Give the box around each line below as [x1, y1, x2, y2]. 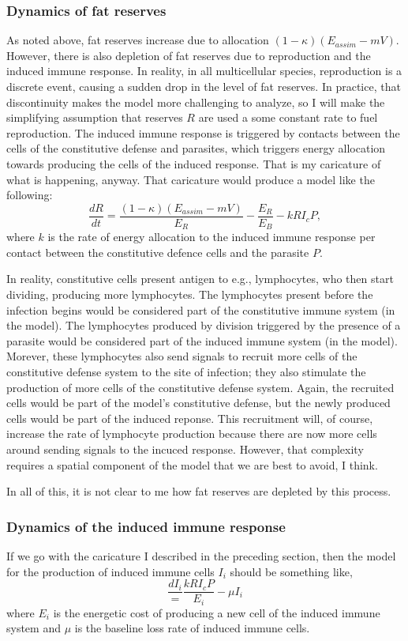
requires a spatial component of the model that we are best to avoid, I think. [6, 456, 378, 473]
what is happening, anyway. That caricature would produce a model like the [6, 171, 375, 187]
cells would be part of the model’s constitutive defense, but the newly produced [6, 394, 391, 411]
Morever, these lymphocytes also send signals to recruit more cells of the [6, 348, 357, 364]
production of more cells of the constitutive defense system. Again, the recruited [6, 379, 395, 395]
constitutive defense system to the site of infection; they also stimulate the [6, 364, 366, 380]
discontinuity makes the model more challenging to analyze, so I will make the [6, 93, 385, 110]
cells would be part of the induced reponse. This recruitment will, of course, [6, 409, 373, 426]
